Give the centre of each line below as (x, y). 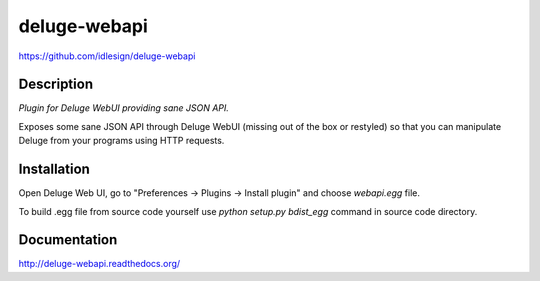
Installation (54, 169)
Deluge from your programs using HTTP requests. (121, 141)
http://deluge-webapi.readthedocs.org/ (99, 264)
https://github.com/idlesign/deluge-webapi (107, 56)
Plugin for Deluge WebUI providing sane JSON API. (124, 108)
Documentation (68, 240)
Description (56, 84)
